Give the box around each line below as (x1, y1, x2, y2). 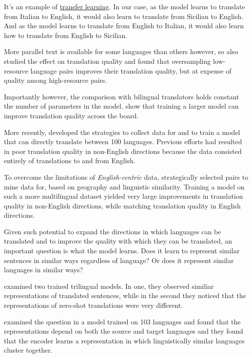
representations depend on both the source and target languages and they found (4, 326, 243, 336)
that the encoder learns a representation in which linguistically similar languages (4, 335, 245, 345)
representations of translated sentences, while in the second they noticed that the (4, 290, 246, 301)
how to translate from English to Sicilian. (4, 30, 128, 40)
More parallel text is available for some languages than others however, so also (4, 46, 238, 57)
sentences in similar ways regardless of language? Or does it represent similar (4, 255, 234, 265)
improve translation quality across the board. (4, 110, 139, 120)
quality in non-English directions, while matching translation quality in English (4, 200, 241, 210)
